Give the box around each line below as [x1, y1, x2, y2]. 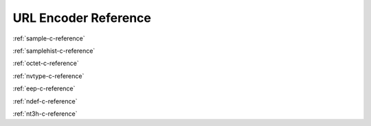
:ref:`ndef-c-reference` [12, 97, 78, 105]
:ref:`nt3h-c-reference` [12, 110, 78, 118]
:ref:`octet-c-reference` [12, 59, 79, 68]
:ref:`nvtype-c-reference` [12, 72, 85, 80]
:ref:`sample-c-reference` [12, 34, 85, 42]
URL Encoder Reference [12, 10, 151, 25]
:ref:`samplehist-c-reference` [12, 47, 95, 55]
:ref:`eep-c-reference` [12, 84, 76, 92]
